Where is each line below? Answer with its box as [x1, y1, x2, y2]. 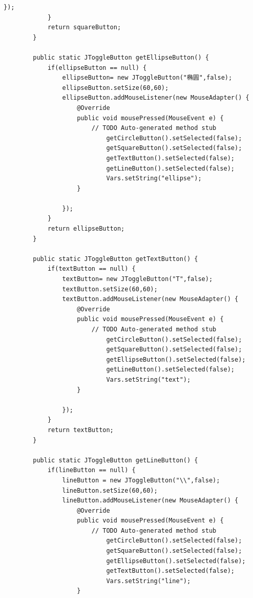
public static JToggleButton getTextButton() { [33, 255, 198, 263]
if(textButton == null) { [47, 265, 136, 273]
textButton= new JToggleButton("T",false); [62, 275, 213, 283]
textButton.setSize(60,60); [62, 285, 158, 293]
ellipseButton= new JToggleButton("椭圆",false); [62, 74, 233, 82]
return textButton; [47, 426, 114, 434]
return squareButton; [47, 24, 121, 31]
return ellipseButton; [47, 225, 125, 233]
